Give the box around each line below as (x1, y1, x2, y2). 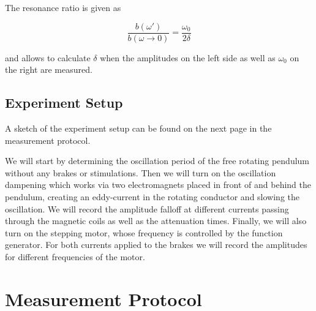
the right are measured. (5, 63, 92, 76)
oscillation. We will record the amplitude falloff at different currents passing (5, 202, 289, 215)
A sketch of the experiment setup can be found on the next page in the (5, 122, 272, 135)
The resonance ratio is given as (5, 1, 121, 13)
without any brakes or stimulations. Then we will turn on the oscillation (5, 166, 276, 179)
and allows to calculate (5, 51, 91, 64)
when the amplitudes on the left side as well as (100, 51, 276, 64)
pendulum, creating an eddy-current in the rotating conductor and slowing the (5, 190, 299, 203)
